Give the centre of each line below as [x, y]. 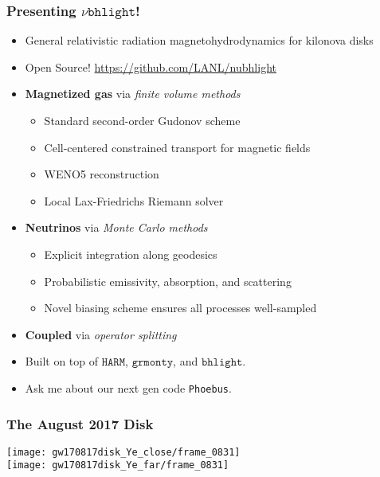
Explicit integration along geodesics [131, 254]
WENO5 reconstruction [102, 174]
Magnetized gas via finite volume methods [133, 94]
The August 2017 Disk [80, 423]
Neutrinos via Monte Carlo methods [116, 227]
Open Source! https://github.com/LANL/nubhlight [151, 66]
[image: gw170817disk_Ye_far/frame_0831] [118, 465]
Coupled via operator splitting [101, 334]
